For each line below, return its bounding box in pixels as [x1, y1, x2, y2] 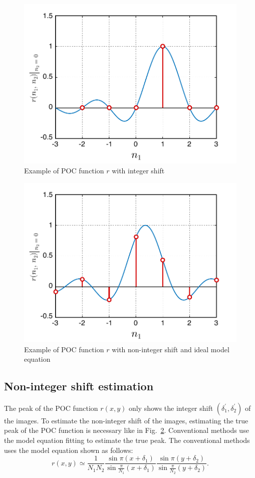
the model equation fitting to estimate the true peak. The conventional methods [4, 435, 250, 445]
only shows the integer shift [128, 402, 213, 413]
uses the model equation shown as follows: [4, 444, 133, 455]
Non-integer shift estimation [4, 378, 154, 394]
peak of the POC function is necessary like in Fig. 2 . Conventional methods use [4, 425, 249, 435]
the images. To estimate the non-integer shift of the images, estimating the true [4, 415, 248, 425]
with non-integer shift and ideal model [112, 344, 229, 354]
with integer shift [112, 165, 165, 175]
